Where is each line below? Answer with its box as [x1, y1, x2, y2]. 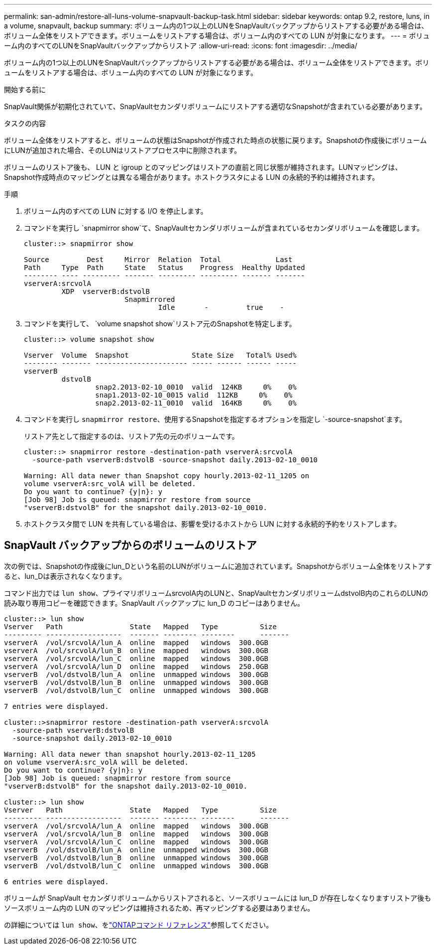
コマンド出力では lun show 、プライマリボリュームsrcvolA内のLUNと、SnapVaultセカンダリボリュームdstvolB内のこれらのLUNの [4, 588, 429, 597]
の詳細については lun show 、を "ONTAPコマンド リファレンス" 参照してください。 [4, 920, 273, 929]
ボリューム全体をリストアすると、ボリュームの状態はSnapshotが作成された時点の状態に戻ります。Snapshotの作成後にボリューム [4, 136, 427, 144]
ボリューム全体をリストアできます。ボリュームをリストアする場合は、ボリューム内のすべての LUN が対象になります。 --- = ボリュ [4, 31, 430, 40]
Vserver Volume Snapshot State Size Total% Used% [24, 351, 297, 359]
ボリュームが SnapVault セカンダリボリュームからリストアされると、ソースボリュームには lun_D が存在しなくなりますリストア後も [4, 893, 432, 902]
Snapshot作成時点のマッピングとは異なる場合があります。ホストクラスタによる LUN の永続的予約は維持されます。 [4, 173, 379, 181]
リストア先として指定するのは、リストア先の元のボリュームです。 [24, 432, 239, 440]
